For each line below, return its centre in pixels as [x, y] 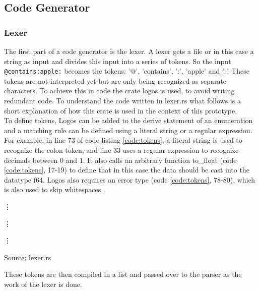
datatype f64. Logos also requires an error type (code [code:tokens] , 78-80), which [130, 179]
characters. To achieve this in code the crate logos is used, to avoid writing [119, 91]
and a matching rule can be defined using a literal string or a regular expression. [128, 130]
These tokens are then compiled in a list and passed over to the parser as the [123, 274]
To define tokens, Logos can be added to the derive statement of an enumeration [128, 120]
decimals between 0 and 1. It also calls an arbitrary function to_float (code [120, 160]
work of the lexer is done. [43, 284]
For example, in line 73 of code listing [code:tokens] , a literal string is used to [123, 140]
